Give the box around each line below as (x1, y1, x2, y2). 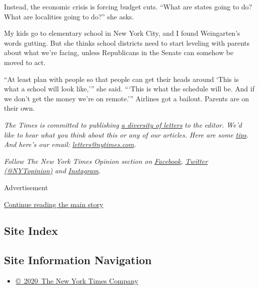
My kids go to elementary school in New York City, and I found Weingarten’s (4, 28, 240, 38)
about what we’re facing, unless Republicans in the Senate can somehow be (4, 47, 234, 58)
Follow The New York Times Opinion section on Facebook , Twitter (4, 155, 208, 166)
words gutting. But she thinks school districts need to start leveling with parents (4, 37, 250, 48)
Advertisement (4, 182, 48, 192)
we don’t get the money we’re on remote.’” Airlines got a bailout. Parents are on (4, 93, 249, 103)
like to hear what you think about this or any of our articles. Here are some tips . (4, 129, 249, 140)
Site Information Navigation (4, 252, 152, 268)
